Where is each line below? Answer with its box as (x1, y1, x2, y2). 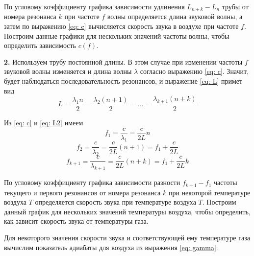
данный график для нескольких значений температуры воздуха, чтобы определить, (4, 206, 251, 216)
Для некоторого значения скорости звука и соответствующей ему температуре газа (4, 233, 250, 243)
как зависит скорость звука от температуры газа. (4, 216, 149, 226)
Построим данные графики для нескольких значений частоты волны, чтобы (4, 30, 229, 41)
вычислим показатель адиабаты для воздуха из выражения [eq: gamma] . (4, 242, 218, 252)
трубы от (222, 1, 249, 11)
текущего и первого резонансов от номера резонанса (4, 187, 161, 197)
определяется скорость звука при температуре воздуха (35, 197, 196, 207)
